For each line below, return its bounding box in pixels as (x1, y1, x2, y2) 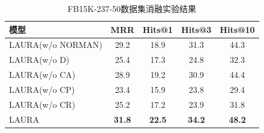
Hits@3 (181, 23, 212, 35)
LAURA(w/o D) (9, 53, 70, 66)
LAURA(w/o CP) (9, 83, 75, 95)
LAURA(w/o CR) (9, 98, 76, 110)
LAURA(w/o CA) (9, 68, 76, 81)
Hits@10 (220, 23, 255, 35)
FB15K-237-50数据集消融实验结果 (67, 2, 196, 14)
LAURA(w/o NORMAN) (9, 38, 103, 51)
